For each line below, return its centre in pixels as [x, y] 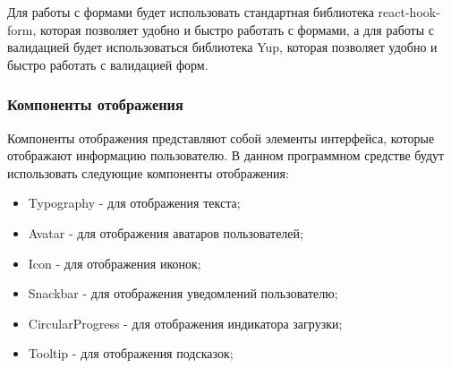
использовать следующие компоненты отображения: [148, 172]
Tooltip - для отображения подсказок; [131, 353]
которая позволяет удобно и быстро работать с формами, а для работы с [237, 29]
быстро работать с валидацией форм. [108, 64]
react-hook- [409, 12]
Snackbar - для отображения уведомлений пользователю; [183, 293]
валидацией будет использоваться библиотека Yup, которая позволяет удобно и [222, 47]
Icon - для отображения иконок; [115, 263]
